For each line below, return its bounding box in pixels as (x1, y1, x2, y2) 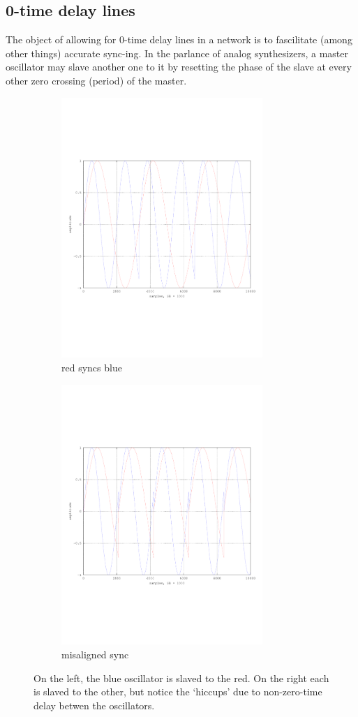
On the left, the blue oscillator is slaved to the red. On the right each (33, 670, 329, 685)
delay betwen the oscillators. (33, 697, 155, 712)
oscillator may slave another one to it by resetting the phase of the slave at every (6, 59, 352, 74)
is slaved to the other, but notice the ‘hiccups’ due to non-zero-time (33, 684, 322, 699)
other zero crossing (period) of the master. (6, 73, 187, 87)
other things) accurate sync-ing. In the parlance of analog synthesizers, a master (6, 45, 349, 60)
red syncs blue (61, 360, 122, 374)
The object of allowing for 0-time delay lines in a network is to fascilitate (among (6, 32, 352, 47)
